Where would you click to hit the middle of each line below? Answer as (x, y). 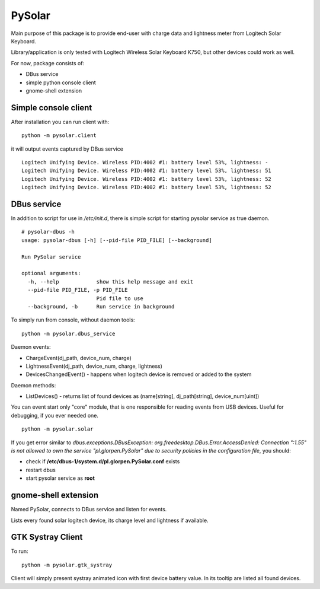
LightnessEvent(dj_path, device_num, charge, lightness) (94, 366)
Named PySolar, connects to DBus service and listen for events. (89, 510)
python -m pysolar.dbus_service (68, 333)
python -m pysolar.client (59, 136)
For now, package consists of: (48, 63)
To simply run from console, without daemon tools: (73, 320)
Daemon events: (31, 347)
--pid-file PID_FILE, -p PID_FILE (78, 290)
